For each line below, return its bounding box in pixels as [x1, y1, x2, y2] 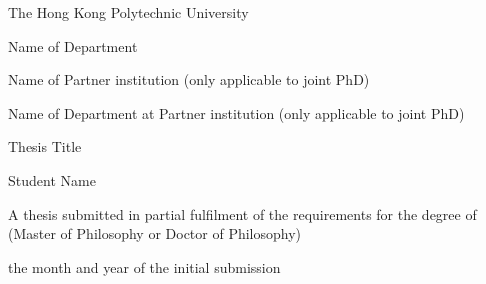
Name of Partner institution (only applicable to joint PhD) [8, 69, 370, 90]
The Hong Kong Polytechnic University [8, 2, 249, 22]
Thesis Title [8, 136, 82, 157]
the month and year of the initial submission [8, 256, 281, 277]
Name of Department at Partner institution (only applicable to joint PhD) [8, 102, 465, 123]
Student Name [8, 169, 96, 190]
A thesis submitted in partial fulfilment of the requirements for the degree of [8, 203, 477, 224]
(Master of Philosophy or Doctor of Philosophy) [8, 223, 302, 244]
